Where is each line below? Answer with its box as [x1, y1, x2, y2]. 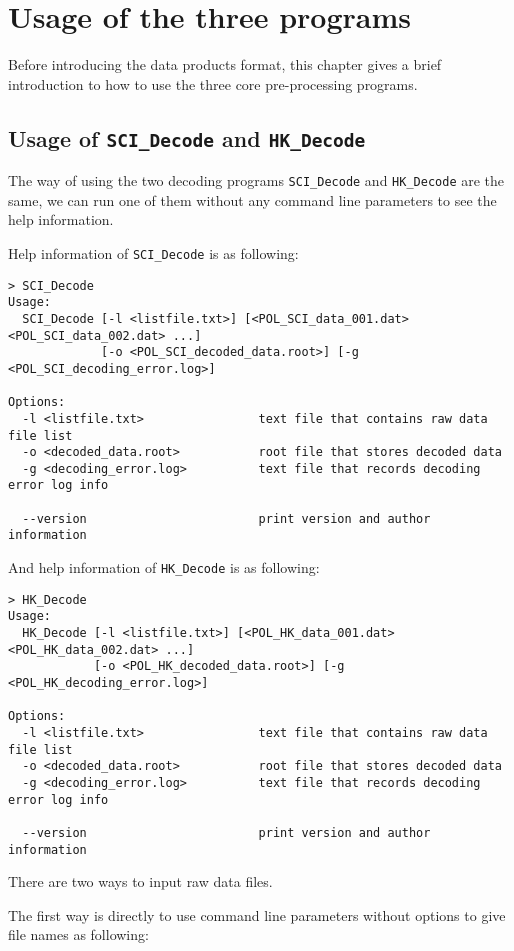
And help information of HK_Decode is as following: [8, 557, 320, 578]
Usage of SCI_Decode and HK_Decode [8, 122, 366, 153]
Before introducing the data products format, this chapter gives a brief [8, 54, 442, 75]
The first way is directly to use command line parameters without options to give [8, 904, 506, 925]
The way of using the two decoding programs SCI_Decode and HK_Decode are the [8, 170, 505, 191]
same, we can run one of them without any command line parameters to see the [8, 189, 497, 210]
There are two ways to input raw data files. [8, 871, 273, 892]
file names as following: [8, 924, 149, 945]
